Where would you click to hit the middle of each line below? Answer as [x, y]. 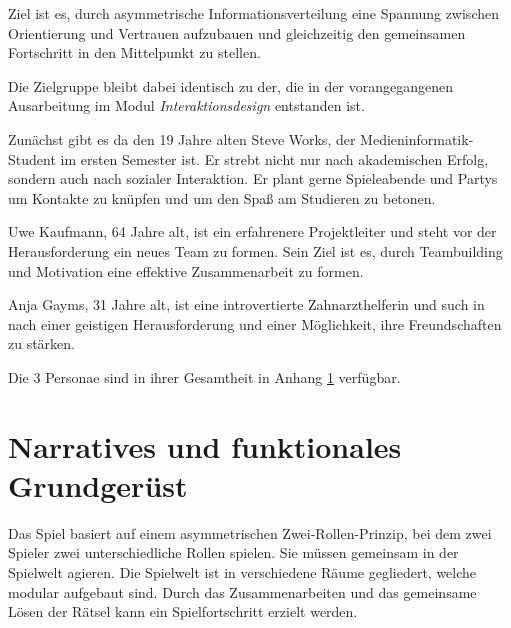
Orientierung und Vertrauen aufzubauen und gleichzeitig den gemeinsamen [237, 32]
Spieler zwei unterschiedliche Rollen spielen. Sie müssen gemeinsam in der [233, 552]
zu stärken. [42, 343]
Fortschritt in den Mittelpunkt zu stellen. [134, 52]
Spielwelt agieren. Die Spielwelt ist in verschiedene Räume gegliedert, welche [242, 572]
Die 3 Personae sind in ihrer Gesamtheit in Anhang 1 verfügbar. [204, 376]
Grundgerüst [98, 484]
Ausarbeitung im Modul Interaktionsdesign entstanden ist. [186, 105]
